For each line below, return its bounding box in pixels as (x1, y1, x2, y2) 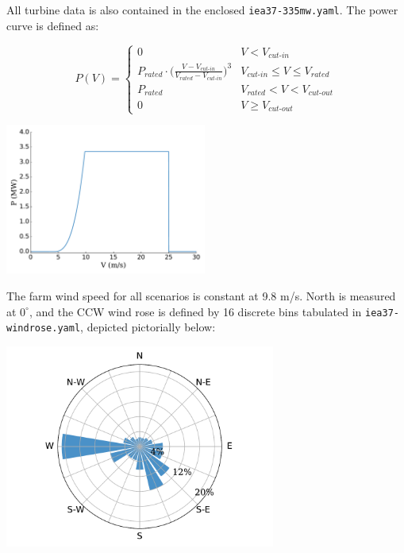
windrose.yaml (6, 323, 81, 335)
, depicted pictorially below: (80, 319, 216, 335)
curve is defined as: (6, 17, 99, 33)
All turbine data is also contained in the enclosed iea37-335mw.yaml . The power (6, 2, 398, 17)
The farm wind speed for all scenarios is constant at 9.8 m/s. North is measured (6, 287, 396, 304)
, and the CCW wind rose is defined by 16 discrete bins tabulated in (29, 303, 362, 319)
